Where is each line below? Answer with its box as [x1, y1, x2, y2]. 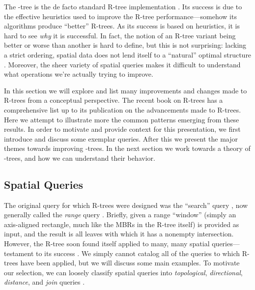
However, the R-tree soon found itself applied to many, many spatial [4, 238, 210, 249]
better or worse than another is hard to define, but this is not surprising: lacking [4, 40, 247, 50]
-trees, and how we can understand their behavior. [4, 152, 155, 163]
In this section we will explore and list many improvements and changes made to [4, 85, 247, 95]
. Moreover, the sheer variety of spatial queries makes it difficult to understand [4, 59, 241, 69]
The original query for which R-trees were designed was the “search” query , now [4, 200, 248, 210]
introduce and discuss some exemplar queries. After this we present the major [4, 133, 238, 144]
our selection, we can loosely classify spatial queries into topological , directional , [4, 267, 243, 277]
